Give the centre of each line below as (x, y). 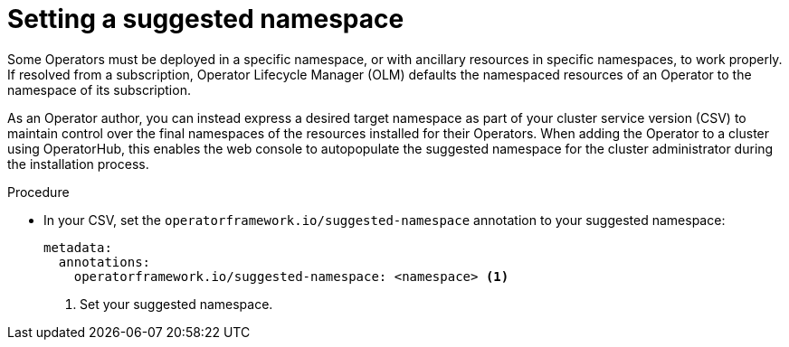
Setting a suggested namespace (206, 19)
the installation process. (78, 164)
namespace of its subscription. (99, 89)
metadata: (78, 247)
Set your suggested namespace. (176, 304)
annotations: (105, 262)
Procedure (38, 192)
